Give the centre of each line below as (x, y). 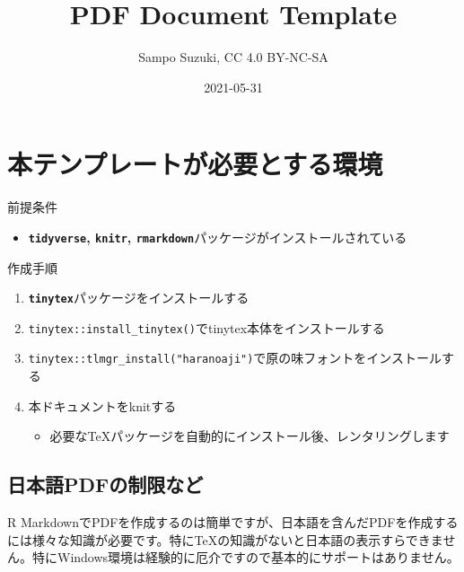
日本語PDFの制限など (105, 484)
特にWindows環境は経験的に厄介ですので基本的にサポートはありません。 (245, 557)
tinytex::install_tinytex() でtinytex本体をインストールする (206, 327)
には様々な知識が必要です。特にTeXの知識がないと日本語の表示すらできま (225, 539)
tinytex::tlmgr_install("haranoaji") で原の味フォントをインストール (235, 358)
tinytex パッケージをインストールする (139, 298)
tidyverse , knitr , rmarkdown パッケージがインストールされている (218, 237)
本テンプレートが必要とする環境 (195, 164)
